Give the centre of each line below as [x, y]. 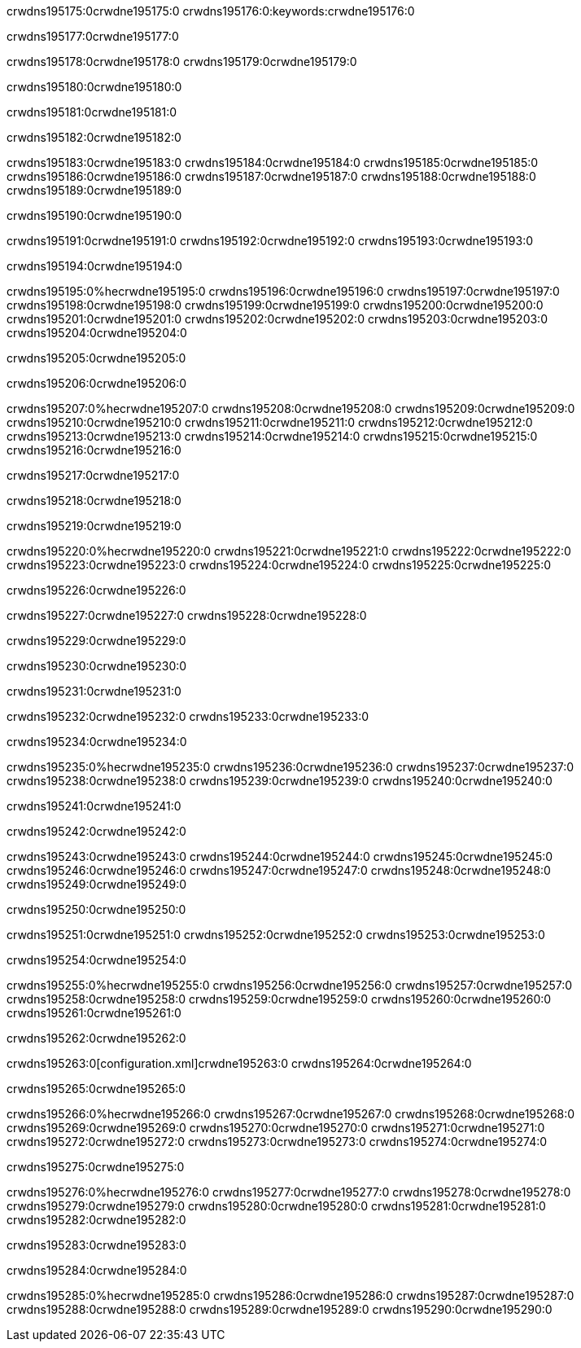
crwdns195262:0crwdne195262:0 [96, 1038]
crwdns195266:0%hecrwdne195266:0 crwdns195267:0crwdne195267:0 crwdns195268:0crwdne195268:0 [291, 1114]
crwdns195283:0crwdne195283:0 [96, 1245]
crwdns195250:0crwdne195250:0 [96, 909]
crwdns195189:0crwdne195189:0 [94, 190]
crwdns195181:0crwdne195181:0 [92, 112]
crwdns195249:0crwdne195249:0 [97, 884]
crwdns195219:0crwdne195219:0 [94, 526]
